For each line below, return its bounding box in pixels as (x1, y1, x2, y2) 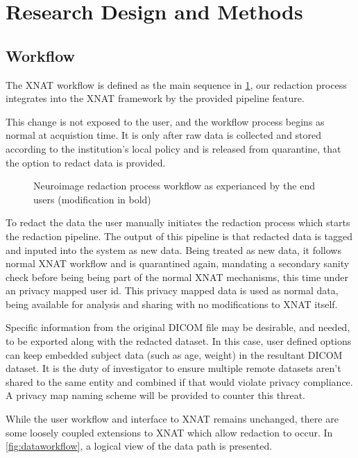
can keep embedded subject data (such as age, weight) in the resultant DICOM (6, 347, 343, 362)
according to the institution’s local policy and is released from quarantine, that (6, 141, 341, 155)
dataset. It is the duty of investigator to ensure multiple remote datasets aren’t (6, 361, 341, 375)
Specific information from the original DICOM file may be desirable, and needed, (6, 320, 350, 334)
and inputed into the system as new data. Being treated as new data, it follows (6, 242, 341, 257)
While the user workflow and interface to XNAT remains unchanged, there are (6, 412, 339, 426)
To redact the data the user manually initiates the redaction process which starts (6, 215, 350, 230)
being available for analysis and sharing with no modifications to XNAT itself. (6, 296, 338, 311)
